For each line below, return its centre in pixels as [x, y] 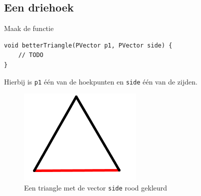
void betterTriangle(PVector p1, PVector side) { [88, 45]
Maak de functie [29, 28]
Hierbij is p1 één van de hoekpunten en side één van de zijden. [101, 81]
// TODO [31, 55]
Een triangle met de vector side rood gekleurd [96, 187]
